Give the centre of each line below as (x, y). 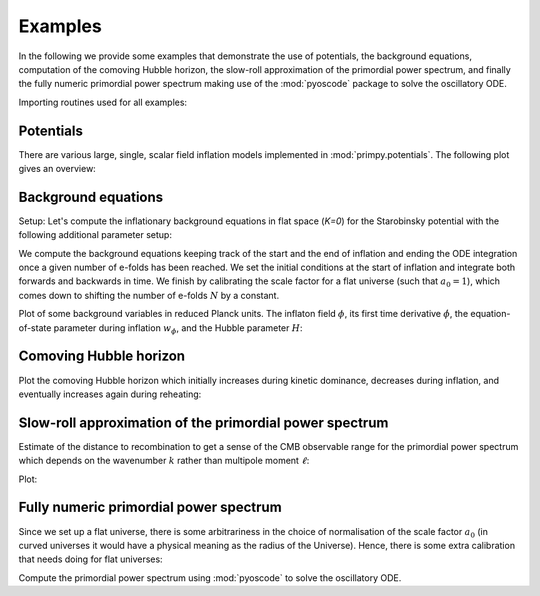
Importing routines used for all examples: (103, 102)
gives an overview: (57, 169)
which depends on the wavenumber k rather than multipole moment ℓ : (164, 461)
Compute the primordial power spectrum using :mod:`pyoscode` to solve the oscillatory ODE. (210, 577)
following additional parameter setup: (95, 235)
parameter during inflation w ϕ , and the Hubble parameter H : (178, 328)
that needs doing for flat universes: (91, 559)
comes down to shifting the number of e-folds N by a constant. (149, 295)
